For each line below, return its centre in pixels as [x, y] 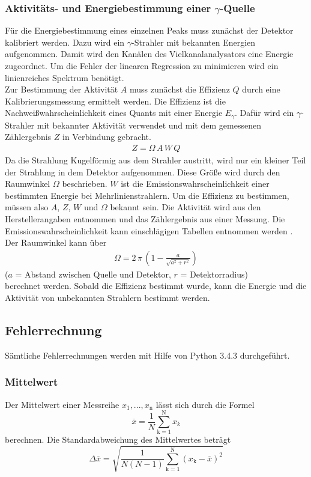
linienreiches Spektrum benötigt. [65, 77]
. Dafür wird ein [264, 113]
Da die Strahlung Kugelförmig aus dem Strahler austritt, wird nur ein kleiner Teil [155, 160]
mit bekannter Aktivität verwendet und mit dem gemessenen [149, 125]
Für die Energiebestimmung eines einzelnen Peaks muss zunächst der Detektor [149, 30]
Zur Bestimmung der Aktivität [62, 89]
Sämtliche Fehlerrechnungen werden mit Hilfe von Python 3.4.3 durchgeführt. [147, 355]
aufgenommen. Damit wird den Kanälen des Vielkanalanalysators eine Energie [149, 54]
